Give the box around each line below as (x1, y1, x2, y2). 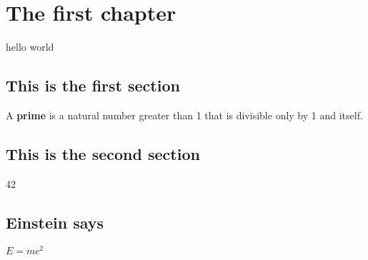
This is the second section (6, 142, 200, 164)
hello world (6, 39, 54, 54)
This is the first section (6, 74, 180, 96)
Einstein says (6, 211, 104, 233)
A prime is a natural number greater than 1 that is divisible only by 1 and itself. (6, 107, 363, 122)
